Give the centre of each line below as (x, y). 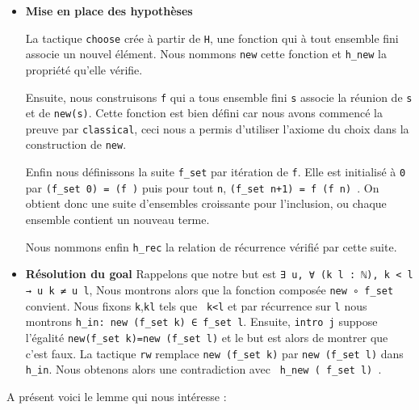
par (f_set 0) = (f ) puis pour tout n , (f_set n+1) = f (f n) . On (202, 187)
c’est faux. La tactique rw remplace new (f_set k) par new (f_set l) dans (214, 353)
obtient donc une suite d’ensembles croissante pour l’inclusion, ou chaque (206, 203)
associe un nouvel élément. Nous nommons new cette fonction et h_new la (206, 54)
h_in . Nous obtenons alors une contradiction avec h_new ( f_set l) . (203, 369)
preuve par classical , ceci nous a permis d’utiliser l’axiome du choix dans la (217, 128)
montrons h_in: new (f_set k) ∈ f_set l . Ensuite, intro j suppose (201, 321)
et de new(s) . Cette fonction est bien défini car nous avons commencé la (204, 113)
